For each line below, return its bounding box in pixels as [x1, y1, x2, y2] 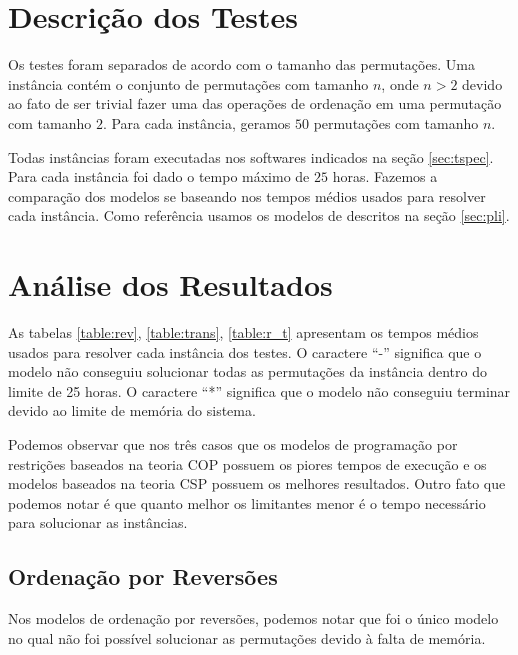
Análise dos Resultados [8, 264, 333, 305]
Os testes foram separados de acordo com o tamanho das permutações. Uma [8, 54, 475, 75]
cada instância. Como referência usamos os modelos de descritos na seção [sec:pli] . [8, 205, 510, 226]
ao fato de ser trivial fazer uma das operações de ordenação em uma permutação [8, 93, 502, 114]
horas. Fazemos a [332, 166, 438, 187]
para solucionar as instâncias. [8, 512, 188, 533]
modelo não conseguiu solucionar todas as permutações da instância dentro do [8, 361, 487, 382]
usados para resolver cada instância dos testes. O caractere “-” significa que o [8, 341, 482, 362]
